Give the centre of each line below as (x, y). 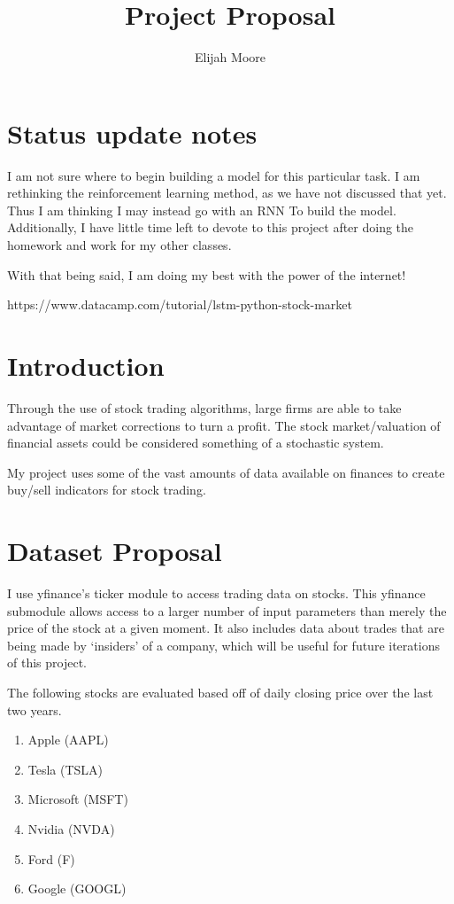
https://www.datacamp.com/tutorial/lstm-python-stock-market (180, 304)
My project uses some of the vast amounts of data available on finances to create (226, 472)
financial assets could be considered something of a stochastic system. (196, 443)
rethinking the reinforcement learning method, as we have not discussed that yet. (227, 193)
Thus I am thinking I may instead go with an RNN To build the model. (202, 210)
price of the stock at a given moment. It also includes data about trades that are (226, 628)
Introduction (86, 365)
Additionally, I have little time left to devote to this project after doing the (211, 227)
